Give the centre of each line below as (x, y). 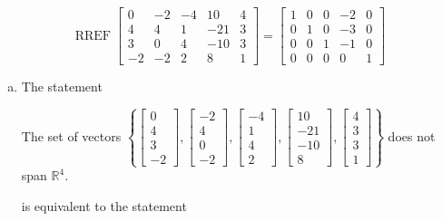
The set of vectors (71, 135)
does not (412, 135)
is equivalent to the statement (104, 205)
